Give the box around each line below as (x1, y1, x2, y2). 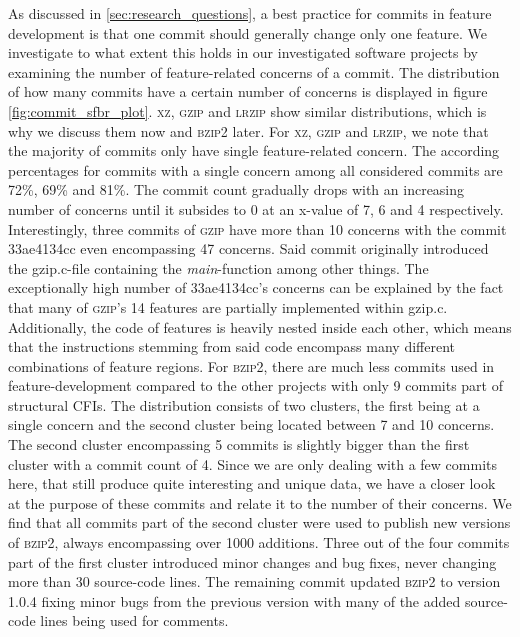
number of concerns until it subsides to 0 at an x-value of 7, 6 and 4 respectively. (8, 198, 504, 219)
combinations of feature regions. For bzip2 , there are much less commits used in (8, 355, 495, 376)
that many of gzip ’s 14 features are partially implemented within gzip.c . (8, 296, 448, 317)
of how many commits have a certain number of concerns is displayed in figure (8, 81, 488, 102)
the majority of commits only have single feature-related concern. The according (8, 140, 500, 161)
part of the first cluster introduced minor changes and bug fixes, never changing (8, 551, 497, 572)
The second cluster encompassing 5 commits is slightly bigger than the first (8, 434, 470, 455)
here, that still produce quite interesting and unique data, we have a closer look (8, 473, 496, 494)
